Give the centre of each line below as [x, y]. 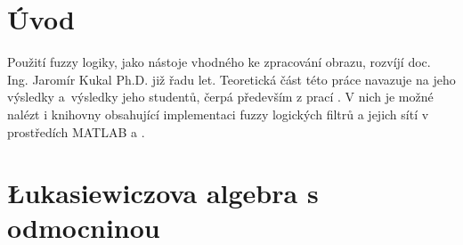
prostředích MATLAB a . [76, 131]
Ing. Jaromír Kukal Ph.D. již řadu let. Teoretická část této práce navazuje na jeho [231, 79]
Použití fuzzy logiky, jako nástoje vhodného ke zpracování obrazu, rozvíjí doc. [219, 62]
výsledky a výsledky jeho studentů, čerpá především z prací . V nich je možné [220, 97]
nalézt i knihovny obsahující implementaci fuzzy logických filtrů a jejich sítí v [218, 114]
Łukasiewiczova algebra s [163, 193]
